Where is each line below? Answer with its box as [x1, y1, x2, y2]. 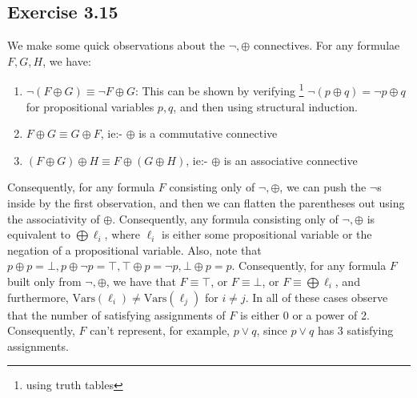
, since [256, 322, 287, 339]
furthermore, [7, 288, 69, 305]
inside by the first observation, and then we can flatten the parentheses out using [7, 195, 405, 211]
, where [104, 226, 140, 243]
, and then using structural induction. [173, 98, 358, 115]
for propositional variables [26, 98, 154, 115]
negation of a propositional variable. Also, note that [7, 241, 262, 258]
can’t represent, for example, [90, 322, 231, 339]
